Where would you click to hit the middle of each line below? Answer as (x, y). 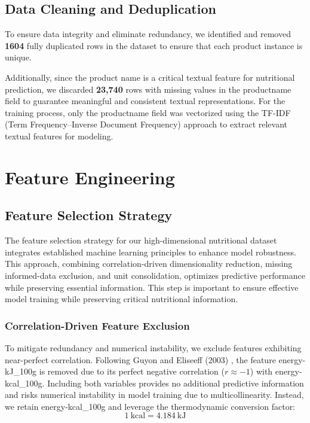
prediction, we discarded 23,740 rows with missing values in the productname (148, 89)
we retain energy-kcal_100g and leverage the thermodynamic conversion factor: (150, 406)
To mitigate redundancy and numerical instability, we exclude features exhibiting (153, 347)
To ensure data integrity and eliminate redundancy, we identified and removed (148, 34)
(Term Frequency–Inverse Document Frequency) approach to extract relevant (146, 124)
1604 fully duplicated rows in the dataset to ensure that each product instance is (154, 45)
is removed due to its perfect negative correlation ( (132, 371)
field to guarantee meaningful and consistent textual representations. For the (145, 101)
